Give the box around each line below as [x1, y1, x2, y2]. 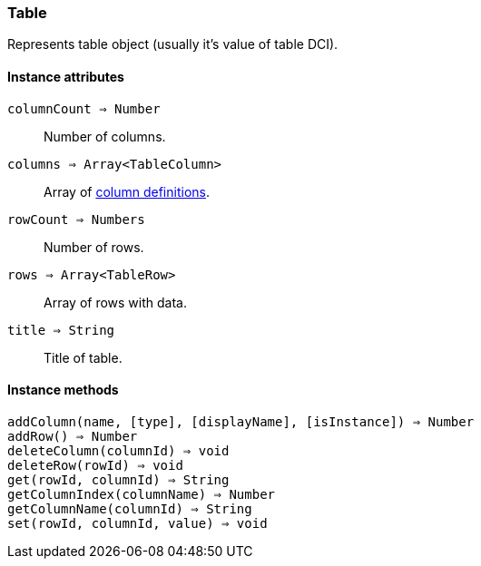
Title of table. [44, 349, 123, 366]
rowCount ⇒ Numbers [7, 211, 145, 227]
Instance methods [7, 382, 119, 398]
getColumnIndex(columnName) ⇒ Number [7, 486, 276, 502]
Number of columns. [44, 128, 166, 144]
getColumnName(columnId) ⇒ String [7, 501, 252, 516]
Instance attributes [7, 68, 124, 84]
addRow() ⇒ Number [7, 428, 138, 444]
